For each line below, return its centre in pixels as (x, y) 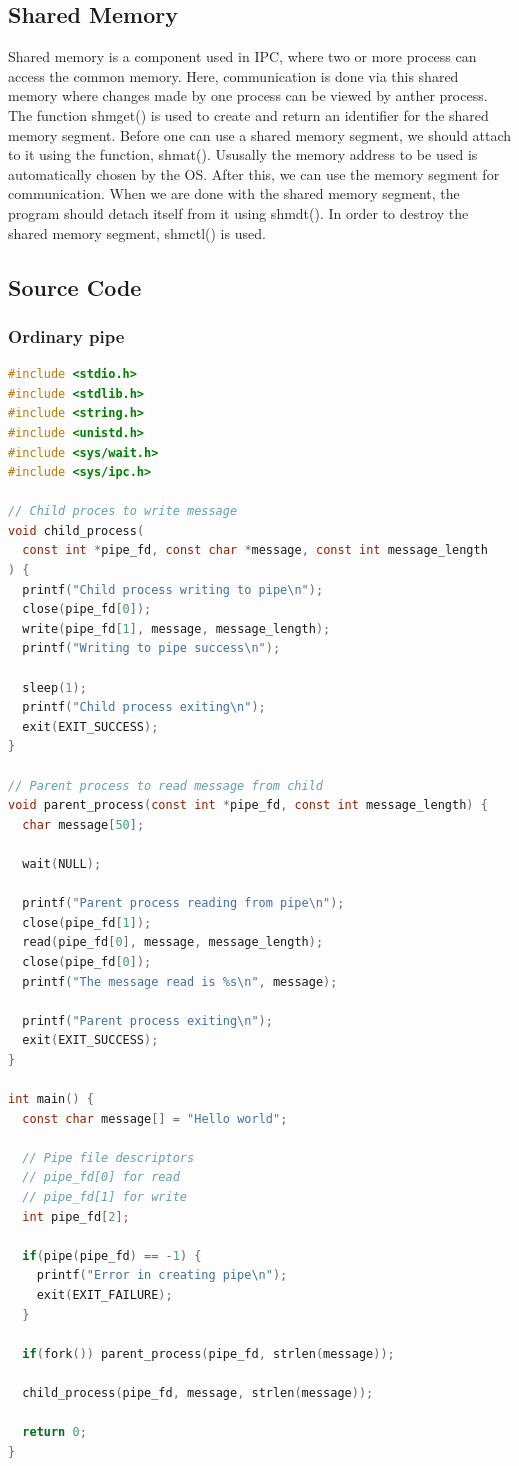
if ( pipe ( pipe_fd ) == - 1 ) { (112, 1255)
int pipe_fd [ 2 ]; (76, 1216)
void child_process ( (76, 530)
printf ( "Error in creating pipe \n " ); (162, 1275)
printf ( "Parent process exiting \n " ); (147, 1020)
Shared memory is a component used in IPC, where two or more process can (242, 56)
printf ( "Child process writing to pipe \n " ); (173, 589)
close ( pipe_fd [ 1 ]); (87, 922)
